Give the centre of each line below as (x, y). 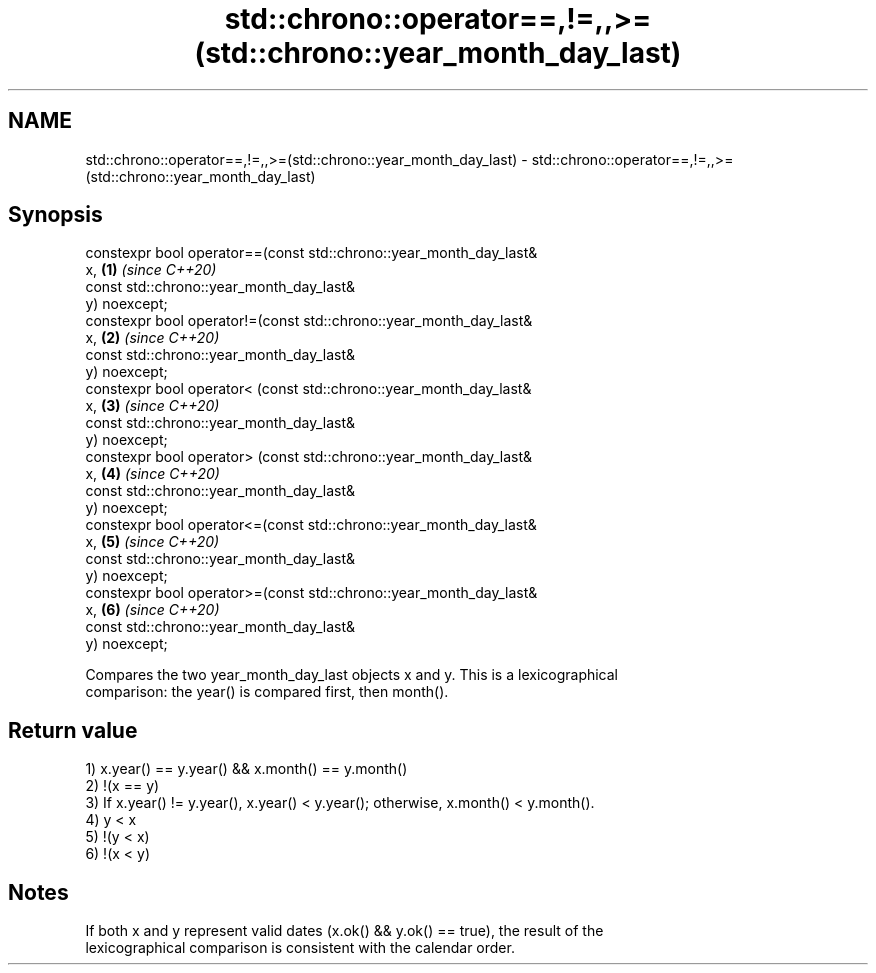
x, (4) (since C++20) (152, 474)
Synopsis (55, 215)
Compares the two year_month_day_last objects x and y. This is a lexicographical (352, 675)
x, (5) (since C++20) (152, 542)
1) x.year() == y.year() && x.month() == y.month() (246, 769)
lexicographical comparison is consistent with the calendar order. (300, 948)
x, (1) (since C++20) (151, 270)
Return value (73, 730)
